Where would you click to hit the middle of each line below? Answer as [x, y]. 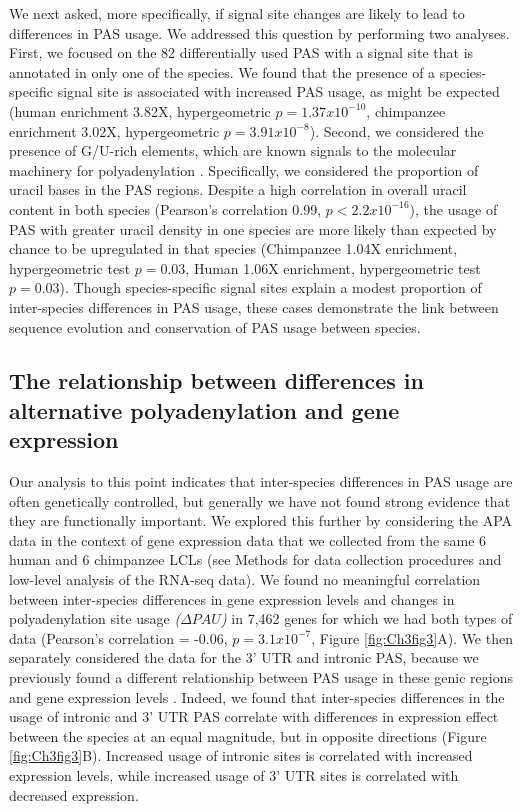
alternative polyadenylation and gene [204, 409]
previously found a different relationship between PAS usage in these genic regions [261, 677]
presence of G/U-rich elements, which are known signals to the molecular [233, 150]
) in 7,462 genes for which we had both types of [366, 618]
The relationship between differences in [216, 380]
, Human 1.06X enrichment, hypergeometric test [333, 267]
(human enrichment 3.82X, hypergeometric [140, 110]
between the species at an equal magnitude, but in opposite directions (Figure [248, 735]
